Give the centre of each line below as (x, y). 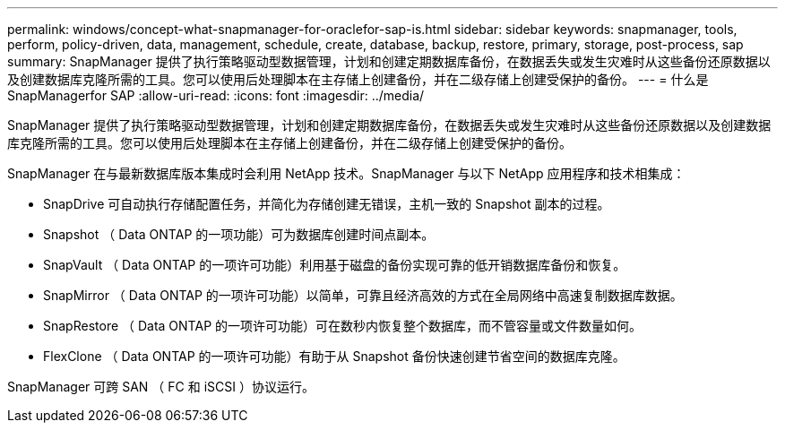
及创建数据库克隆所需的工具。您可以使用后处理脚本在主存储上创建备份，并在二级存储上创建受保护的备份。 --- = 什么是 (358, 79)
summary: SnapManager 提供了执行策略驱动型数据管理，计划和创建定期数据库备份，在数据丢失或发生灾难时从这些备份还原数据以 (389, 61)
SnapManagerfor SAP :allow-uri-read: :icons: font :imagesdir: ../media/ (216, 95)
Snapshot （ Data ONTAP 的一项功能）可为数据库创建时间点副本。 (239, 234)
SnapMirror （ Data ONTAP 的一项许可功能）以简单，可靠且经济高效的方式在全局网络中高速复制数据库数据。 (363, 295)
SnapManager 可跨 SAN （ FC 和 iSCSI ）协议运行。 (161, 387)
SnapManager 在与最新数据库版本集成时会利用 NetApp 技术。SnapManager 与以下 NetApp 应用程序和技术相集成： (346, 173)
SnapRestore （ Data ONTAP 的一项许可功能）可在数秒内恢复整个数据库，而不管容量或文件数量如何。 (343, 326)
